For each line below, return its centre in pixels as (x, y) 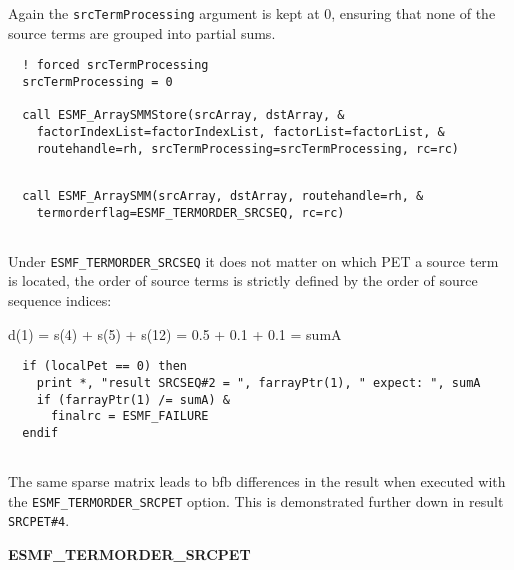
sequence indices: (60, 300)
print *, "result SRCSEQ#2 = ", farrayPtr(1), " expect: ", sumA (258, 382)
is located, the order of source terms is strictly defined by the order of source (243, 280)
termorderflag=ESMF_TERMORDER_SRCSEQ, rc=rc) (190, 212)
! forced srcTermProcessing (115, 65)
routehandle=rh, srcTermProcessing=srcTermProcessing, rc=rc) (248, 148)
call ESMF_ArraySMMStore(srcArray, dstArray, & (183, 115)
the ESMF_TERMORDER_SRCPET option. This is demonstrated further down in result (256, 500)
